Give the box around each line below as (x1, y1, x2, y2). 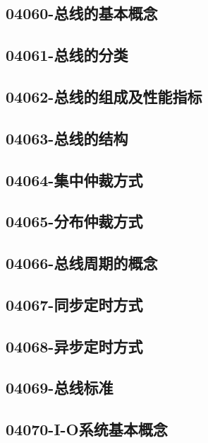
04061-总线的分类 (6, 44, 128, 66)
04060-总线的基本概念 (6, 2, 158, 24)
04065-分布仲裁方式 (6, 210, 143, 232)
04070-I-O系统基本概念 (6, 418, 168, 440)
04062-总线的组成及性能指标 (6, 85, 202, 107)
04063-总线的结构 (6, 127, 128, 149)
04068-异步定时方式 (6, 335, 143, 357)
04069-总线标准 (6, 376, 114, 398)
